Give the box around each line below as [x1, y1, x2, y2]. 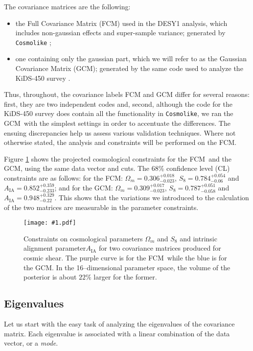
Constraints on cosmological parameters [23, 233, 143, 243]
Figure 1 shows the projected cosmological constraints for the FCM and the [4, 153, 231, 164]
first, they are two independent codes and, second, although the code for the [4, 98, 233, 109]
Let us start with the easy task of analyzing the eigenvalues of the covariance [4, 319, 235, 329]
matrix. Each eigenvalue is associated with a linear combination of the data [4, 328, 230, 338]
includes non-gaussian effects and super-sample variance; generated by [15, 27, 226, 38]
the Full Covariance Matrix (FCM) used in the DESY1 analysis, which [15, 18, 228, 28]
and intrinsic [180, 233, 217, 243]
